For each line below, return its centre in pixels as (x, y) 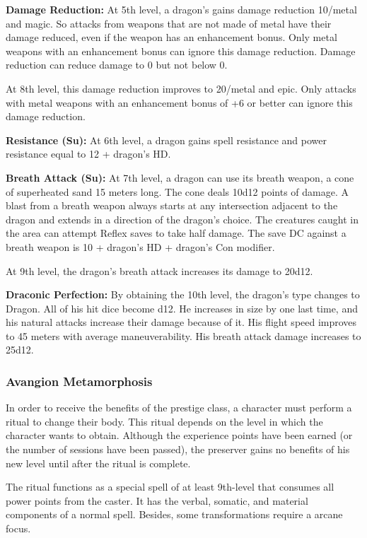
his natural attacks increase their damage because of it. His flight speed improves (181, 322)
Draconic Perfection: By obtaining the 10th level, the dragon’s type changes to (183, 294)
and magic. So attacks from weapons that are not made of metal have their (169, 23)
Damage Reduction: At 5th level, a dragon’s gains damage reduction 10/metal (181, 9)
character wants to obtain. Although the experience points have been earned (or (179, 435)
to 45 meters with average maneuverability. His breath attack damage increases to (183, 335)
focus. (18, 528)
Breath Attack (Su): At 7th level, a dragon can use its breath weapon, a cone (180, 177)
